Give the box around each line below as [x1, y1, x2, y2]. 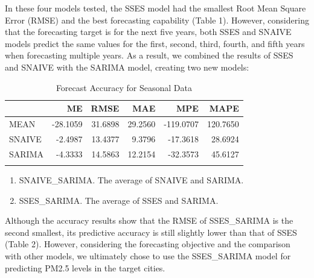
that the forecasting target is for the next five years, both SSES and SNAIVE [5, 25, 292, 38]
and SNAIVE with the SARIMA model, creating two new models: [5, 60, 249, 73]
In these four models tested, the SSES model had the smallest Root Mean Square [5, 2, 306, 14]
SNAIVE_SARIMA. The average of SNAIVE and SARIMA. [19, 174, 244, 186]
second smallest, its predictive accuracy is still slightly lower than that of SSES [5, 226, 297, 238]
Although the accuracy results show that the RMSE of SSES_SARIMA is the [5, 214, 293, 227]
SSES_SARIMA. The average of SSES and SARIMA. [19, 194, 219, 206]
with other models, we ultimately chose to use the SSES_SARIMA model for [5, 250, 291, 262]
